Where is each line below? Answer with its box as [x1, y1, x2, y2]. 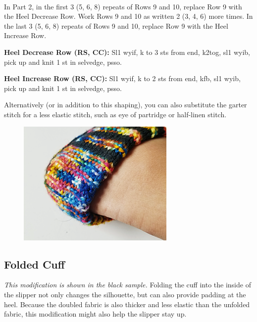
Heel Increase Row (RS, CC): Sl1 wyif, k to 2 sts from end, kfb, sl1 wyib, [4, 73, 241, 84]
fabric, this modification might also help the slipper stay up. [4, 309, 187, 319]
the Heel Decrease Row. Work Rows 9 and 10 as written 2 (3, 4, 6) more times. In [4, 11, 253, 21]
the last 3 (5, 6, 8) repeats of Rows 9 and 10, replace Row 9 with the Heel [4, 20, 228, 31]
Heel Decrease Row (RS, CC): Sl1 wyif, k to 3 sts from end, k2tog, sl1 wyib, [4, 46, 250, 57]
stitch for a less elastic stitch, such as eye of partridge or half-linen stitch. [4, 109, 227, 119]
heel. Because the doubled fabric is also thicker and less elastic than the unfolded [4, 299, 250, 309]
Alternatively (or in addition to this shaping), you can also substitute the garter [4, 99, 247, 110]
